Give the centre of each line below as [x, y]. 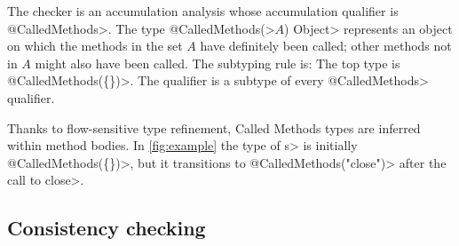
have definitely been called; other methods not [326, 46]
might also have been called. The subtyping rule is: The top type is [218, 63]
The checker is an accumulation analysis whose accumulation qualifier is [203, 11]
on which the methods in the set [95, 46]
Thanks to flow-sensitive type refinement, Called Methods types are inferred [214, 127]
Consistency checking [107, 228]
